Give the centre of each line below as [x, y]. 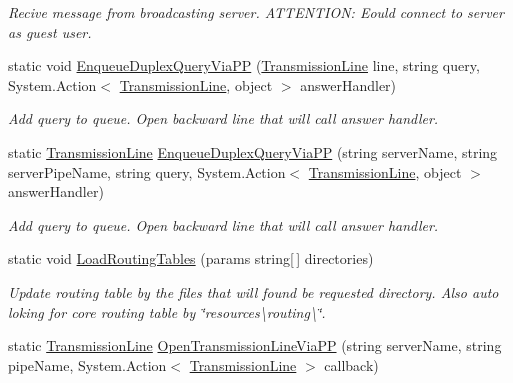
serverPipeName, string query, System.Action [147, 171]
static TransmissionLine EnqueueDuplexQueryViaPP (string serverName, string [253, 151]
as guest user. [50, 31]
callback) [351, 364]
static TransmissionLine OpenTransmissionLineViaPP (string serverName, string [255, 345]
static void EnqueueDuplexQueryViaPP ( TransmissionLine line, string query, [244, 65]
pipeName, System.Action [87, 364]
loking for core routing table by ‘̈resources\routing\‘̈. [167, 311]
